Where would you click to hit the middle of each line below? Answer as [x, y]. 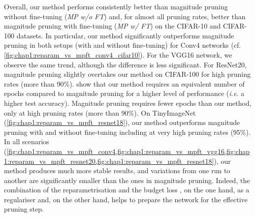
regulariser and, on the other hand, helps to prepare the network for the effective [126, 199]
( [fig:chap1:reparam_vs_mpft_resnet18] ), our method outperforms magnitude [122, 122]
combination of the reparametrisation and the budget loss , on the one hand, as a [127, 190]
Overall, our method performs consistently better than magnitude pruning [116, 6]
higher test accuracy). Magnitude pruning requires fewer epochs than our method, [128, 103]
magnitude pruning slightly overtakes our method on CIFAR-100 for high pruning [127, 74]
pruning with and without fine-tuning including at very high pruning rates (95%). [127, 132]
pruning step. [24, 209]
